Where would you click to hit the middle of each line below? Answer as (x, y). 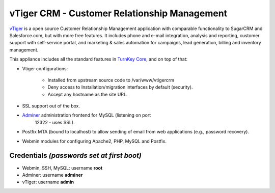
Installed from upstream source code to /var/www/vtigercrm (111, 80)
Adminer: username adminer (52, 175)
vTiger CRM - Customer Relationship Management (118, 13)
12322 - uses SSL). (55, 122)
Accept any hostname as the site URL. (88, 94)
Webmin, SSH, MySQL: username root (62, 168)
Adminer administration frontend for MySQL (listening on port (87, 115)
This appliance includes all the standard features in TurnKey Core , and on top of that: (99, 59)
